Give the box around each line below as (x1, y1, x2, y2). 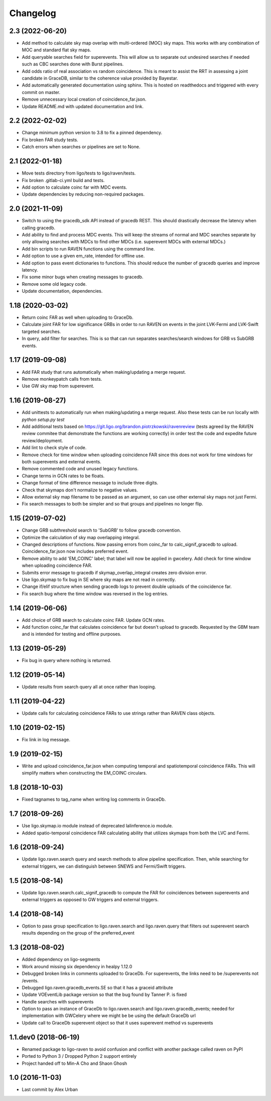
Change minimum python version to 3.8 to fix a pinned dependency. (22, 130, 163, 136)
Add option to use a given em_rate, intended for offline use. (22, 253, 145, 259)
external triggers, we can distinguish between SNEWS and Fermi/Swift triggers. (22, 863, 186, 869)
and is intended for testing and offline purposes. (22, 631, 121, 637)
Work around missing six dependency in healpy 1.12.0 (22, 963, 132, 969)
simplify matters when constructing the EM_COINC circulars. (22, 770, 148, 776)
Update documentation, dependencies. (22, 288, 103, 294)
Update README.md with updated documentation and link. (22, 103, 144, 109)
